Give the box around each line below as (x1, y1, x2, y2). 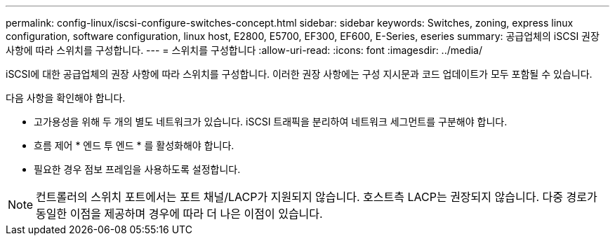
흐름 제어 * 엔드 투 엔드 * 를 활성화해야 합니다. (34, 139, 234, 151)
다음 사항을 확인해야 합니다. (6, 92, 126, 104)
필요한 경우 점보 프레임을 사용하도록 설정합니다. (34, 163, 241, 175)
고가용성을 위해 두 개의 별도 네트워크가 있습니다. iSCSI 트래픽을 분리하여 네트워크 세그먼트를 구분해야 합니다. (34, 116, 508, 128)
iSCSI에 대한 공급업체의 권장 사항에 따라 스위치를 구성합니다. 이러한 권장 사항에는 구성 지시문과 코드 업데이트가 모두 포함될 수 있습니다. (6, 68, 593, 80)
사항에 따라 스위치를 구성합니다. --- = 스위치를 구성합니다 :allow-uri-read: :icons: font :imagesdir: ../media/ (6, 44, 483, 56)
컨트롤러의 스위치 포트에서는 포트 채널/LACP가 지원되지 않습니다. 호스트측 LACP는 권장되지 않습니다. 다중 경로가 (36, 190, 597, 204)
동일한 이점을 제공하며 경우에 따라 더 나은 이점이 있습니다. (36, 207, 323, 221)
